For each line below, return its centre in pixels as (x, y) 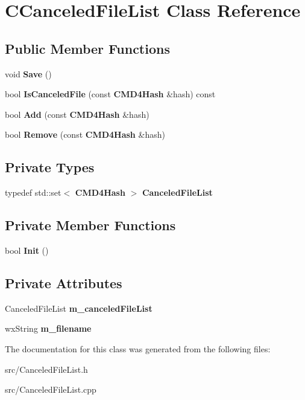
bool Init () (27, 250)
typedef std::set (33, 192)
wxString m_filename (48, 328)
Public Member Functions (87, 48)
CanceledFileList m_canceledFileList (79, 308)
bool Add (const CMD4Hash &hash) (77, 114)
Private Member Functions (90, 225)
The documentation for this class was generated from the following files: (138, 348)
